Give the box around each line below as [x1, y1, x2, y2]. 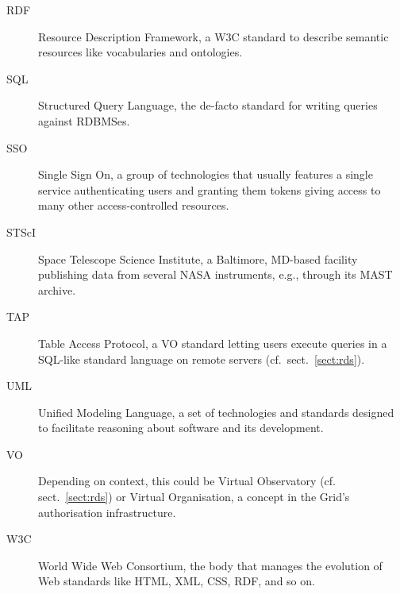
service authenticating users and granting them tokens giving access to [38, 181, 381, 198]
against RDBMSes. [38, 112, 130, 129]
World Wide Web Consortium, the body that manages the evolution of [38, 557, 383, 573]
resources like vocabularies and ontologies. [38, 44, 243, 60]
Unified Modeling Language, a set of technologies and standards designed [38, 403, 394, 420]
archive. [38, 281, 76, 298]
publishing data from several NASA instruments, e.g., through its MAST [38, 266, 393, 283]
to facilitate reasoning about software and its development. [38, 419, 324, 436]
